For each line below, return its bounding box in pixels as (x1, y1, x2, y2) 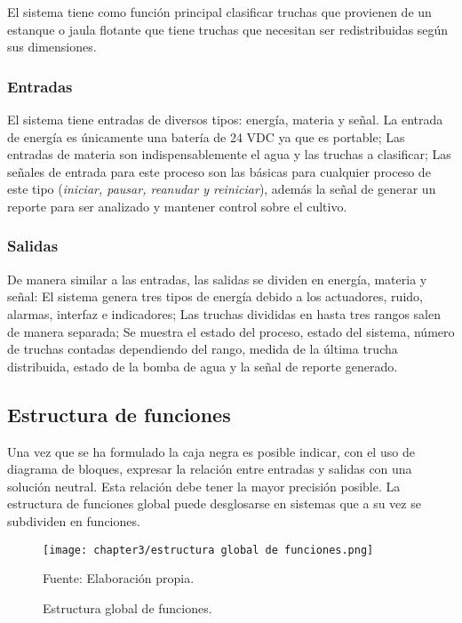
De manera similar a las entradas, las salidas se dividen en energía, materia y (7, 269, 427, 288)
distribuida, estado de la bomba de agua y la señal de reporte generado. (7, 356, 398, 375)
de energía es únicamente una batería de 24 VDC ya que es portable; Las (7, 127, 405, 146)
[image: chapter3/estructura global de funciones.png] (43, 543, 374, 556)
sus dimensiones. (7, 37, 97, 56)
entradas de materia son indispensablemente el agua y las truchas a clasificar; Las (7, 145, 451, 164)
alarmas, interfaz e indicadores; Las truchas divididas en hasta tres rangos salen (7, 304, 441, 323)
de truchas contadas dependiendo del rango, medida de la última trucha (7, 339, 398, 358)
